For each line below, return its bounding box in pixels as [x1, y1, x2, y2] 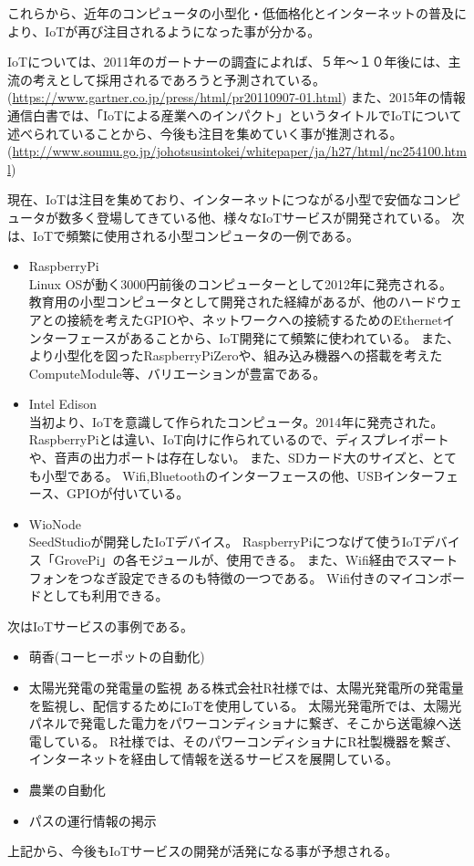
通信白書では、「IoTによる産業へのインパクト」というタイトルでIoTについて [7, 105, 462, 124]
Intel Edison [28, 394, 97, 413]
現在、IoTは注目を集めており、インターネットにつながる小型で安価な [7, 190, 423, 209]
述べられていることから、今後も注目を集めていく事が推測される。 [7, 123, 403, 142]
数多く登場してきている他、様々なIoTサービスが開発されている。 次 [57, 207, 465, 226]
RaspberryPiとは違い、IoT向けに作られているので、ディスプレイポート [28, 430, 449, 449]
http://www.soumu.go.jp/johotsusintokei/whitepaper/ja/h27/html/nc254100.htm [12, 141, 467, 161]
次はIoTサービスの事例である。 [7, 616, 194, 635]
